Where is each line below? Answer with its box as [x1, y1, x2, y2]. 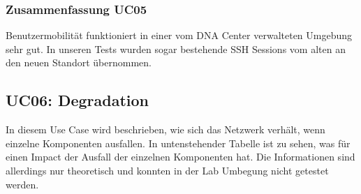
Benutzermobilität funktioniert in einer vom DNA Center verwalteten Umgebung [6, 28, 353, 43]
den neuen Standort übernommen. [6, 55, 152, 70]
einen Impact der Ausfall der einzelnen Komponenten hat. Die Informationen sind [6, 149, 355, 164]
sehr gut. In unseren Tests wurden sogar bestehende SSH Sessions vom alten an [6, 41, 346, 56]
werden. [6, 177, 39, 191]
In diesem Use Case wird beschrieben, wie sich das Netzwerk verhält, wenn [6, 122, 325, 137]
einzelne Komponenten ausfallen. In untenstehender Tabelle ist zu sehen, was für [6, 135, 351, 150]
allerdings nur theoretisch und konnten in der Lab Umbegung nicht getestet [6, 163, 329, 177]
